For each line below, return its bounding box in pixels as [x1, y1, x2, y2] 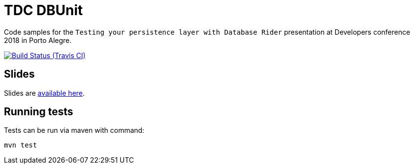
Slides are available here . [4, 88, 85, 97]
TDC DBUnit [4, 2, 83, 19]
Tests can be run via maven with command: [4, 126, 145, 135]
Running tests [4, 105, 74, 118]
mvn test [4, 141, 37, 149]
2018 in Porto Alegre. [4, 36, 72, 44]
